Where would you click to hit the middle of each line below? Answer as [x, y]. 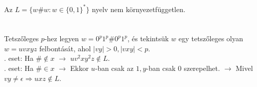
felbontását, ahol [65, 48]
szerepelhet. [202, 68]
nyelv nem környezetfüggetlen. [139, 9]
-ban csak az [114, 68]
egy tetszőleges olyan [211, 38]
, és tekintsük [148, 38]
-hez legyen [62, 38]
